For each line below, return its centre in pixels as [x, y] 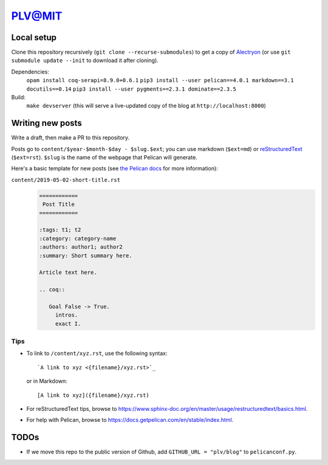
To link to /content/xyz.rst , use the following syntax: [97, 354]
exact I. [68, 323]
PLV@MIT [37, 16]
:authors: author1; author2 [81, 247]
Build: [18, 97]
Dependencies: [30, 72]
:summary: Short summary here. [86, 255]
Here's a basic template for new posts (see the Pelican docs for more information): [114, 169]
